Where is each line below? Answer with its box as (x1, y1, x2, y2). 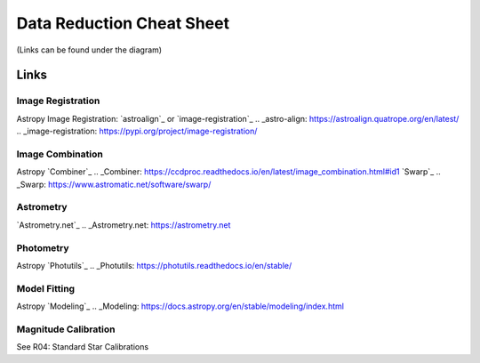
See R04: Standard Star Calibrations (16, 342, 149, 352)
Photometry (16, 241, 70, 254)
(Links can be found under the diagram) (16, 44, 163, 55)
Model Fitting (16, 282, 76, 294)
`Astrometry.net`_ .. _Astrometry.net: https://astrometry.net (16, 219, 231, 230)
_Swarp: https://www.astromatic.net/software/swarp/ (16, 179, 212, 190)
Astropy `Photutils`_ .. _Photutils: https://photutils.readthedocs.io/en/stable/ (16, 260, 292, 270)
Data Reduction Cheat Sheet (16, 13, 230, 33)
